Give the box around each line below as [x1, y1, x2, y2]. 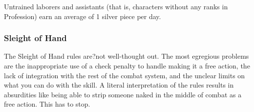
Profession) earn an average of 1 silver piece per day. [4, 11, 161, 21]
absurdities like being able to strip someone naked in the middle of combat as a [4, 89, 242, 99]
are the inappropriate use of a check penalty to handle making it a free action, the [4, 61, 250, 70]
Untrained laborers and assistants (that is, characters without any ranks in [4, 1, 228, 11]
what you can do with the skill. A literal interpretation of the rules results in [4, 80, 234, 90]
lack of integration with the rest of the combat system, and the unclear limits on [4, 70, 245, 80]
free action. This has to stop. [4, 99, 90, 109]
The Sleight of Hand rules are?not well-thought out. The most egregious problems [4, 51, 249, 61]
